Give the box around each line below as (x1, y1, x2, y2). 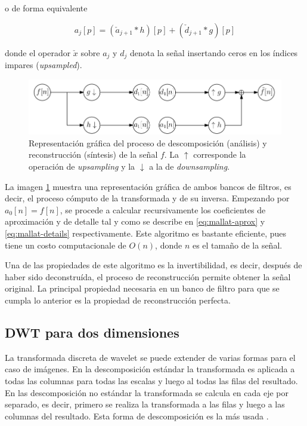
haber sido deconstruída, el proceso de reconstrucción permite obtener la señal (5, 270, 291, 283)
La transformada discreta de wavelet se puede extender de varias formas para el (5, 351, 296, 363)
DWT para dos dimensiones (5, 323, 179, 341)
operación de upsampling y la (29, 160, 135, 172)
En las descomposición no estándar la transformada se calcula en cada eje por (5, 386, 289, 399)
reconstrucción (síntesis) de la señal (29, 148, 158, 161)
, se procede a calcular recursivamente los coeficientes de (60, 203, 266, 216)
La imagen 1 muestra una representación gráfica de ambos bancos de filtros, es (5, 180, 292, 192)
